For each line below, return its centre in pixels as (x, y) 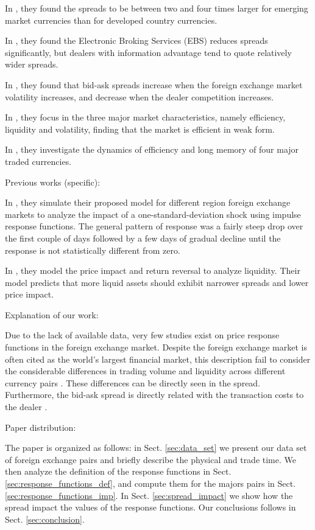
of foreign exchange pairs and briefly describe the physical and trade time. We (151, 459)
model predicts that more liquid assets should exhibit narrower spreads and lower (157, 282)
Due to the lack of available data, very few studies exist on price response (142, 335)
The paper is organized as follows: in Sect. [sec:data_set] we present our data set (156, 448)
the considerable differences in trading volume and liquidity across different (145, 371)
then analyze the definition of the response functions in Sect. (118, 471)
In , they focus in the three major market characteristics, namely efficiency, (145, 117)
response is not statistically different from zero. (93, 250)
